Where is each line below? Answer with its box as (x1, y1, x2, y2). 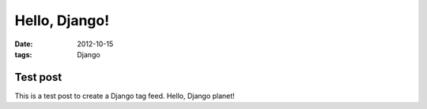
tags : (14, 49, 32, 59)
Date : (14, 39, 33, 49)
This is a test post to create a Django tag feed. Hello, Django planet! (14, 91, 235, 100)
